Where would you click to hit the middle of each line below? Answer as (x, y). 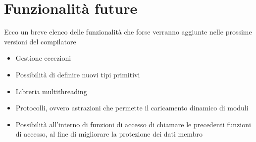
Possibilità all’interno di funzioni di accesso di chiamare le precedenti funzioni (133, 124)
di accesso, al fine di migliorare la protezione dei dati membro (109, 134)
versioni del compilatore (40, 41)
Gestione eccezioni (43, 58)
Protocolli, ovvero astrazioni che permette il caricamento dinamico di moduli (132, 108)
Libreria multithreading (51, 91)
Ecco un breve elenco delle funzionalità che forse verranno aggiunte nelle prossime (128, 32)
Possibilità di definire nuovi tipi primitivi (78, 74)
